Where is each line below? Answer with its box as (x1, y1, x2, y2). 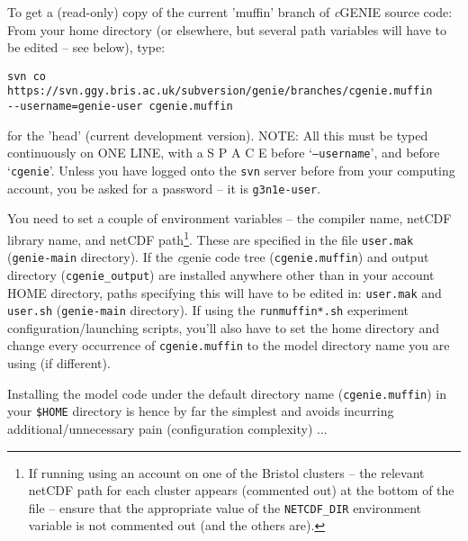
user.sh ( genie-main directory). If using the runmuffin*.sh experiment (7, 301, 409, 320)
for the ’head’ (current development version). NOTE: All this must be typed (7, 125, 428, 144)
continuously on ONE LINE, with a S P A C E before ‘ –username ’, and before (7, 143, 440, 162)
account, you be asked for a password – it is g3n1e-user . (7, 178, 321, 197)
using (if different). (7, 354, 111, 373)
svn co (7, 69, 46, 83)
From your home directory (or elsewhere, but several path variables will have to (7, 20, 446, 39)
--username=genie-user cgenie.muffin (7, 100, 233, 113)
